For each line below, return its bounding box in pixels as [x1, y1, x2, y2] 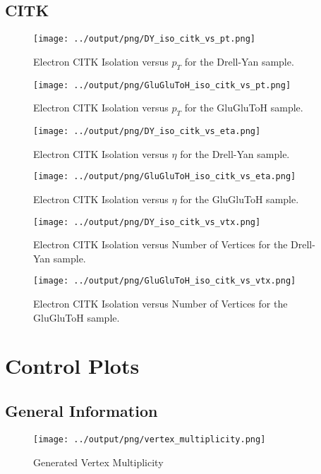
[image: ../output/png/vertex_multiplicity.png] [33, 434, 266, 444]
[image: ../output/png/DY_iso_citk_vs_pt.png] [33, 34, 255, 44]
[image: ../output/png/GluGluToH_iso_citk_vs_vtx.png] [33, 276, 296, 286]
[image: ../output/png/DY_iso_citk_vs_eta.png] [33, 126, 261, 137]
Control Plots [5, 351, 140, 380]
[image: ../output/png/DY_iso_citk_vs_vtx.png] [33, 217, 261, 227]
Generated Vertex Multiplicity [33, 454, 164, 469]
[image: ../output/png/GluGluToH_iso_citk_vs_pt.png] [33, 80, 291, 90]
